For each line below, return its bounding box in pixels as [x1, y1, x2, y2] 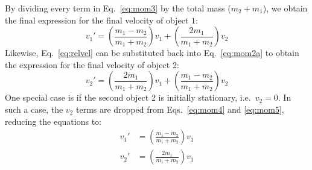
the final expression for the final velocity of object [5, 13, 189, 26]
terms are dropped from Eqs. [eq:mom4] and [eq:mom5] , [75, 102, 284, 115]
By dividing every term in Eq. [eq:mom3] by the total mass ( [5, 2, 231, 14]
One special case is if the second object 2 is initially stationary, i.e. [5, 91, 251, 104]
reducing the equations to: [5, 115, 101, 127]
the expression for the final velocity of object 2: [5, 58, 179, 71]
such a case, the [5, 102, 63, 115]
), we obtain [263, 2, 308, 14]
